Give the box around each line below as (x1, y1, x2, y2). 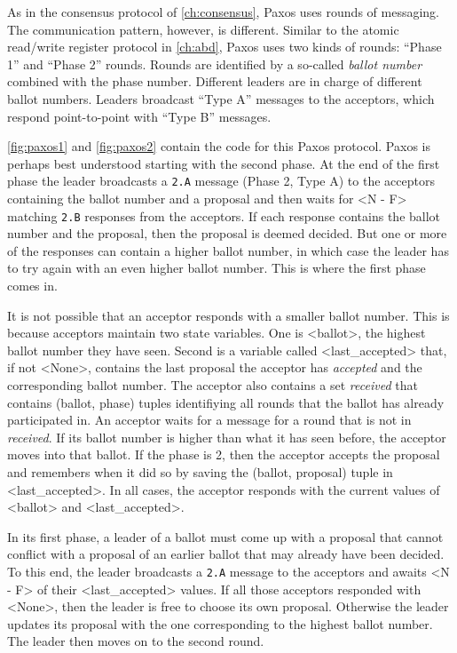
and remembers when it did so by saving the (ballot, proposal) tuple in (7, 462, 393, 481)
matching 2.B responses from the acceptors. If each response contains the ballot (7, 206, 441, 225)
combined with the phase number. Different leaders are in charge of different (7, 72, 422, 91)
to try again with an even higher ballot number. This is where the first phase (7, 259, 426, 277)
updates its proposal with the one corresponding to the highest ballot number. (7, 614, 433, 633)
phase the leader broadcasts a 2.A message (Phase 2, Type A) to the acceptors (7, 171, 435, 190)
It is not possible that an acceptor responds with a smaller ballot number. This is (7, 306, 450, 324)
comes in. (7, 276, 58, 295)
